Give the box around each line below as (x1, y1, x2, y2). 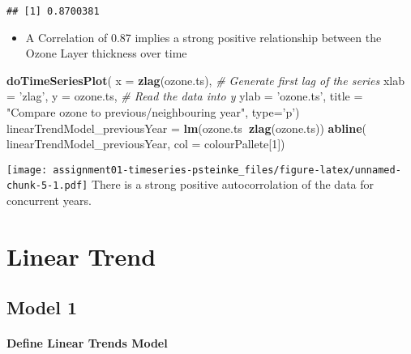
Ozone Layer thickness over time (25, 45, 187, 62)
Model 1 (6, 295, 77, 320)
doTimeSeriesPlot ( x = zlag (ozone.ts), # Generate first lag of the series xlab (6, 71, 405, 88)
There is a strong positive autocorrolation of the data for (91, 176, 375, 193)
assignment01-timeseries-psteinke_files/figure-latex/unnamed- (53, 164, 401, 176)
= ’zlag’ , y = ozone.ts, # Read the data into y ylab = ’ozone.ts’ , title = (6, 87, 363, 104)
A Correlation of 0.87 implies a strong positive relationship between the (25, 28, 382, 45)
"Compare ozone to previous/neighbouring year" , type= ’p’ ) (6, 104, 300, 121)
